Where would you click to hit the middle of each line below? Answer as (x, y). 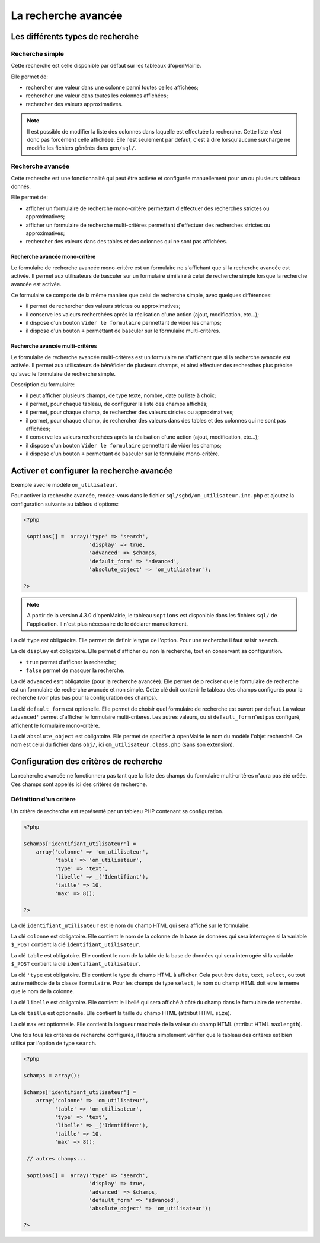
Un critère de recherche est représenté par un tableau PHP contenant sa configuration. (117, 811)
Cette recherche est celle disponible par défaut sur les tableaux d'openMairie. (106, 66)
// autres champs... (57, 1159)
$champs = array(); (52, 1076)
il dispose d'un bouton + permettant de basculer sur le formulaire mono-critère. (123, 454)
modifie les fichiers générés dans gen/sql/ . (81, 148)
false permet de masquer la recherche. (75, 670)
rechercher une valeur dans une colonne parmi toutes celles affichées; (112, 88)
